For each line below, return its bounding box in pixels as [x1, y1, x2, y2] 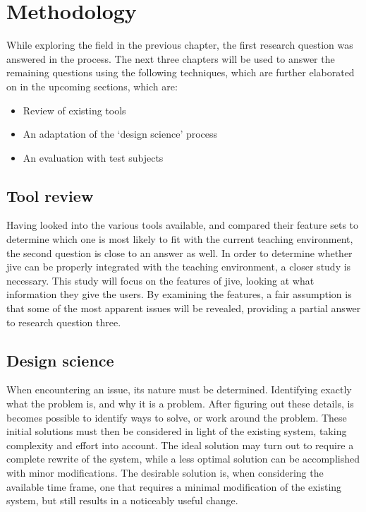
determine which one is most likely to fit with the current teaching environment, [6, 232, 353, 246]
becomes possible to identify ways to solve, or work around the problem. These [6, 410, 347, 424]
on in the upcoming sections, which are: [6, 78, 178, 93]
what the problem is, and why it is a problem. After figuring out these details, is [6, 396, 354, 411]
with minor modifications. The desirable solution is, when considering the [6, 465, 324, 480]
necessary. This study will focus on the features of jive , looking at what [6, 273, 315, 287]
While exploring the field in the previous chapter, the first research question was [6, 37, 353, 52]
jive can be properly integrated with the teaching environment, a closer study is [6, 259, 351, 274]
